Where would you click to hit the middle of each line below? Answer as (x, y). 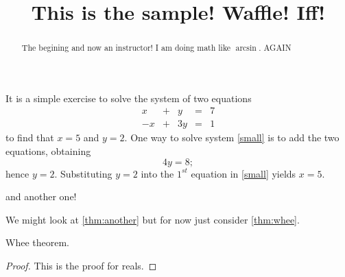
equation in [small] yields (243, 173)
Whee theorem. (37, 242)
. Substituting (83, 173)
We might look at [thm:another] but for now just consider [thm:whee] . (153, 219)
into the (157, 173)
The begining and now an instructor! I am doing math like (126, 48)
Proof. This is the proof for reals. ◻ (81, 266)
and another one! (41, 196)
